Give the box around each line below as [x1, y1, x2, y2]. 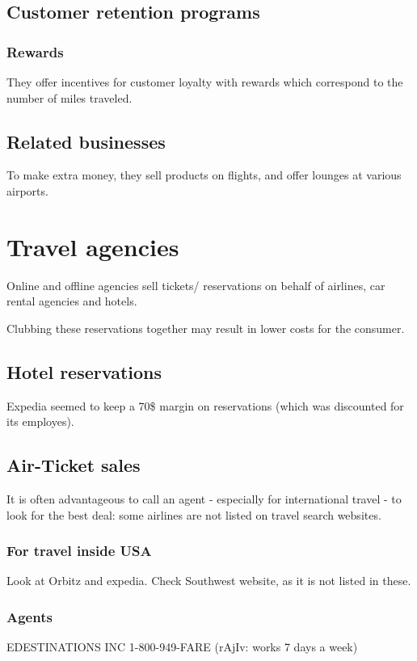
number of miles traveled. [6, 89, 133, 106]
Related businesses [6, 128, 166, 154]
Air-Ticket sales [6, 453, 141, 478]
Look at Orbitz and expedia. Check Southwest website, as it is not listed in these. [6, 572, 411, 589]
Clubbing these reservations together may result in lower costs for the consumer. [6, 319, 405, 336]
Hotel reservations [6, 359, 162, 384]
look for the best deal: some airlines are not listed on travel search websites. [6, 506, 381, 523]
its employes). [6, 413, 74, 430]
